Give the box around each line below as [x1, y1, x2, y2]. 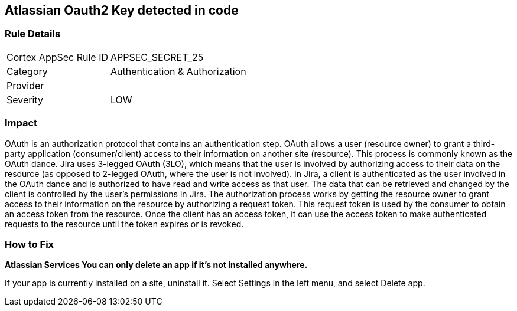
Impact [5, 117, 38, 129]
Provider [6, 79, 44, 91]
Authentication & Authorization [110, 65, 246, 77]
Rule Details [5, 28, 61, 40]
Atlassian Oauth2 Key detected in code [5, 3, 239, 18]
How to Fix [5, 238, 54, 250]
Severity [6, 93, 43, 106]
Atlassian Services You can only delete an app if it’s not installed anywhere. [5, 260, 308, 270]
